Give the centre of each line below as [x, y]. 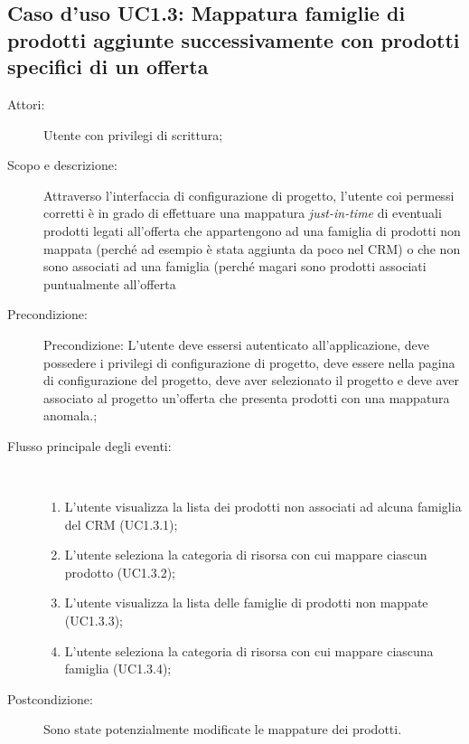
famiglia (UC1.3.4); [118, 669]
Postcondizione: [50, 698]
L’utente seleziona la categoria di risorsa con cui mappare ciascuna [249, 650]
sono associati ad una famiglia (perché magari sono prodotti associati [235, 266]
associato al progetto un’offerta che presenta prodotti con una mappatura [247, 397]
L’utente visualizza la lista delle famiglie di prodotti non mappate [246, 603]
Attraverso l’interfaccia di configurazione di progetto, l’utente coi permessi [249, 195]
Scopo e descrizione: [62, 165]
